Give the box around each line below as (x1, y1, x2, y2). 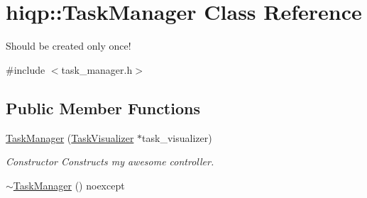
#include (6, 62, 45, 77)
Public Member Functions (6, 97, 200, 119)
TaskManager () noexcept (13, 177, 125, 192)
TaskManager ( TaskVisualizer (6, 130, 134, 145)
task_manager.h (61, 62, 133, 77)
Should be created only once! (6, 38, 131, 53)
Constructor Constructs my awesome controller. (6, 154, 214, 169)
